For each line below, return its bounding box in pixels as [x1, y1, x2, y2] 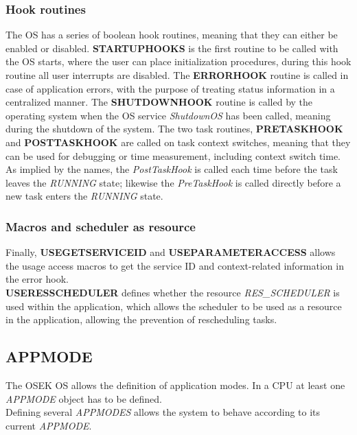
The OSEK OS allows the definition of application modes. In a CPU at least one [5, 377, 345, 392]
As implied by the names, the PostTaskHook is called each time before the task [5, 162, 338, 176]
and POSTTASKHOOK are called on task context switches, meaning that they [5, 134, 351, 149]
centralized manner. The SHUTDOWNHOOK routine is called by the [5, 95, 313, 109]
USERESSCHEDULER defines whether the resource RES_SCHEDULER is [5, 285, 340, 299]
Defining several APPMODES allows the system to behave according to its [5, 405, 321, 419]
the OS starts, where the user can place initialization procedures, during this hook [5, 54, 352, 69]
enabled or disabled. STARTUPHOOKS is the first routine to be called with [5, 40, 338, 55]
